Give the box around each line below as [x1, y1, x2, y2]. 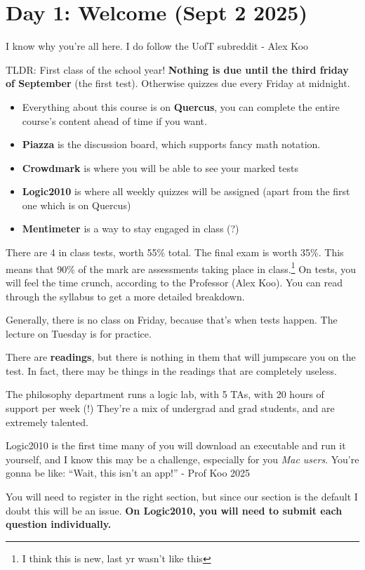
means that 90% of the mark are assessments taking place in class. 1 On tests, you [6, 259, 356, 276]
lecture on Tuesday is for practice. [6, 326, 152, 340]
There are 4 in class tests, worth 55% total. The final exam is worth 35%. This [6, 245, 344, 260]
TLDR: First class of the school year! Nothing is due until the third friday [6, 62, 349, 77]
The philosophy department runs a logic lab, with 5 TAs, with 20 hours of [6, 387, 324, 402]
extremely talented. [6, 414, 88, 429]
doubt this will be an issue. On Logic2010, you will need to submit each [6, 503, 343, 517]
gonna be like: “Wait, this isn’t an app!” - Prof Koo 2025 [6, 465, 251, 480]
